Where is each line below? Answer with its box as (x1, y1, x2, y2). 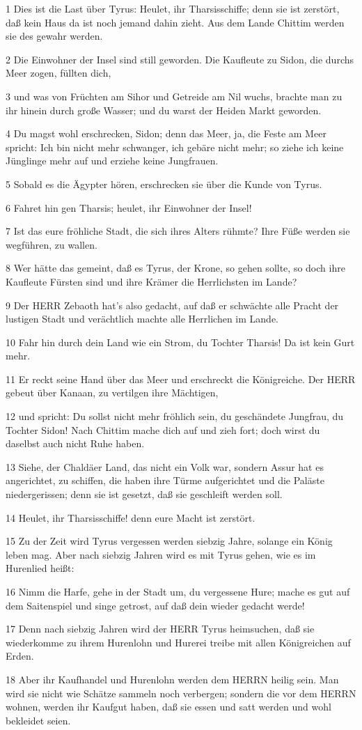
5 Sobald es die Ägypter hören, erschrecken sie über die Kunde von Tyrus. (6, 176, 322, 191)
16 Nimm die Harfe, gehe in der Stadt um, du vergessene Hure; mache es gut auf (6, 584, 350, 598)
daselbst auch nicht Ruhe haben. (6, 436, 145, 451)
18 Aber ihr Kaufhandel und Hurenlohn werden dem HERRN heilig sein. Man (6, 671, 339, 686)
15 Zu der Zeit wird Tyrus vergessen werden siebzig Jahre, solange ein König (6, 534, 333, 548)
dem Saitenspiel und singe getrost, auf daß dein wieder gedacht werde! (6, 598, 305, 612)
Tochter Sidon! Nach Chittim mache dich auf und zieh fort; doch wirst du (6, 422, 320, 437)
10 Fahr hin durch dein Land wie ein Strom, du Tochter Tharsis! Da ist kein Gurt (6, 334, 355, 349)
